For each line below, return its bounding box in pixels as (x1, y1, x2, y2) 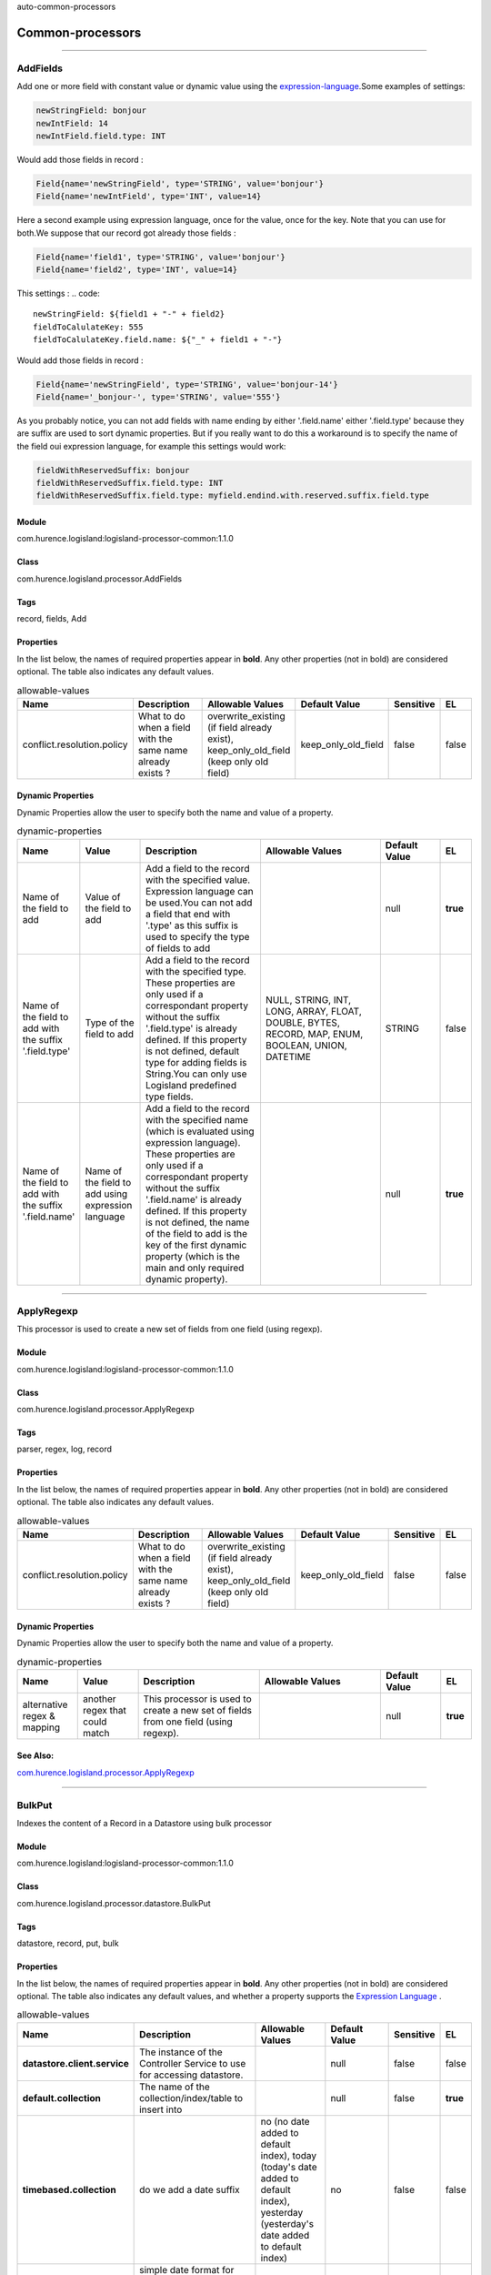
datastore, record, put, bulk (16, 1938, 119, 1949)
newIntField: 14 (35, 118, 109, 128)
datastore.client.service (22, 2057, 129, 2069)
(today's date (260, 2160, 317, 2173)
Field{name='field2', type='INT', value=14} (35, 265, 238, 275)
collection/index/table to (139, 2091, 244, 2104)
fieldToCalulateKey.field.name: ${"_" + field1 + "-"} (33, 335, 283, 345)
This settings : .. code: (16, 288, 100, 299)
